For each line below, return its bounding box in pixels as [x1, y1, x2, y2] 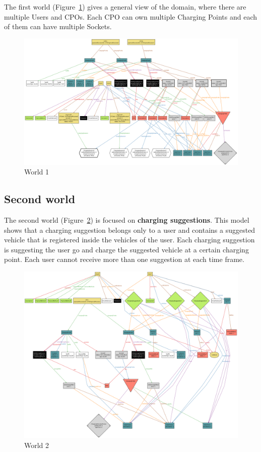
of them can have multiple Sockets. [4, 21, 112, 32]
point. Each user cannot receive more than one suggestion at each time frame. [4, 254, 244, 264]
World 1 [24, 166, 49, 177]
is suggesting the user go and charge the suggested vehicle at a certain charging [4, 244, 249, 254]
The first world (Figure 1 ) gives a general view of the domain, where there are [4, 2, 246, 12]
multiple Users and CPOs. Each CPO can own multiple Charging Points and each [4, 11, 257, 22]
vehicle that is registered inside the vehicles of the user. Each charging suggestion [4, 234, 255, 245]
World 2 [24, 439, 49, 450]
